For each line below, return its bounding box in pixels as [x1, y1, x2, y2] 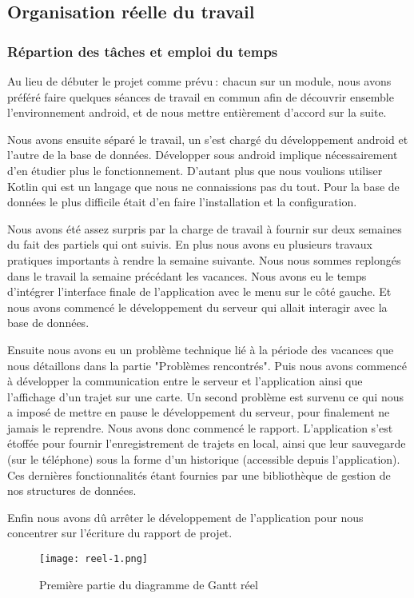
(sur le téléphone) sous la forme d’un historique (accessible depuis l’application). [7, 451, 400, 468]
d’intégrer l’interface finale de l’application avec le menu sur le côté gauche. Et [7, 283, 392, 300]
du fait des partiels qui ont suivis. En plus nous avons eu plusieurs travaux [7, 236, 372, 253]
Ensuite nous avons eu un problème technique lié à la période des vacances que [7, 341, 394, 357]
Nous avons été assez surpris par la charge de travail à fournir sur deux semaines [7, 220, 402, 237]
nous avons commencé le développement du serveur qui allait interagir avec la [7, 298, 388, 315]
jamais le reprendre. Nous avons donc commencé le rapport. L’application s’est [7, 419, 393, 436]
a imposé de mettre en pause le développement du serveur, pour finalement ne [7, 404, 390, 421]
